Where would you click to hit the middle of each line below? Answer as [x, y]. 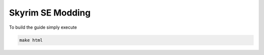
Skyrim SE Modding [50, 13]
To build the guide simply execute [43, 27]
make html [31, 40]
